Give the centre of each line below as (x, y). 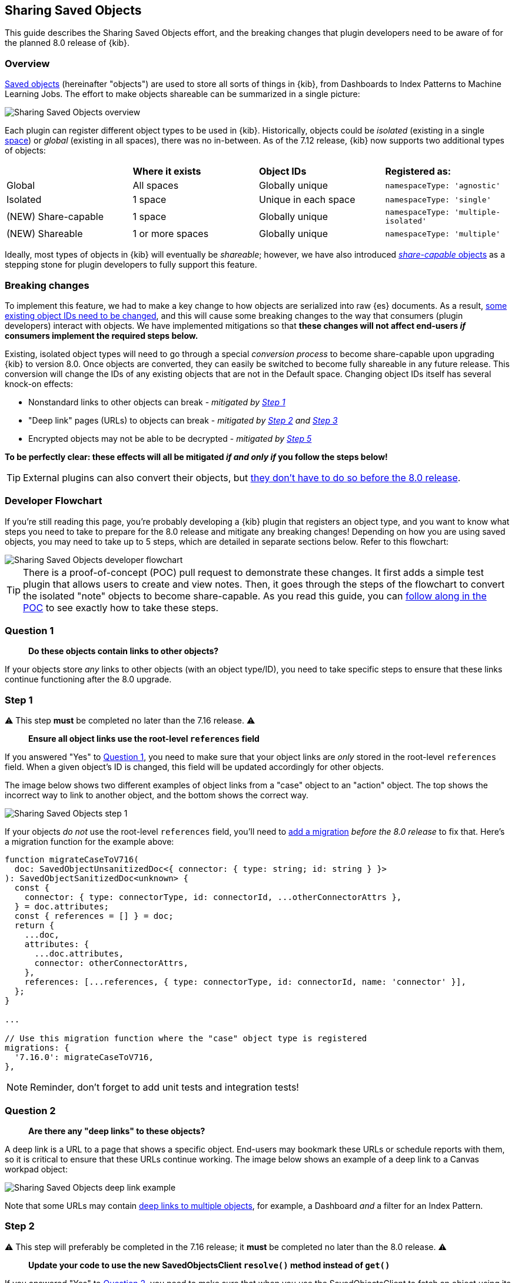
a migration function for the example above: (89, 842)
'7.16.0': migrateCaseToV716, (84, 1057)
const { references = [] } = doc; (94, 916)
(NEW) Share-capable (55, 217)
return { (34, 926)
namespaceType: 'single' (438, 199)
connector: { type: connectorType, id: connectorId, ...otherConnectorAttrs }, (213, 897)
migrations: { (37, 1048)
